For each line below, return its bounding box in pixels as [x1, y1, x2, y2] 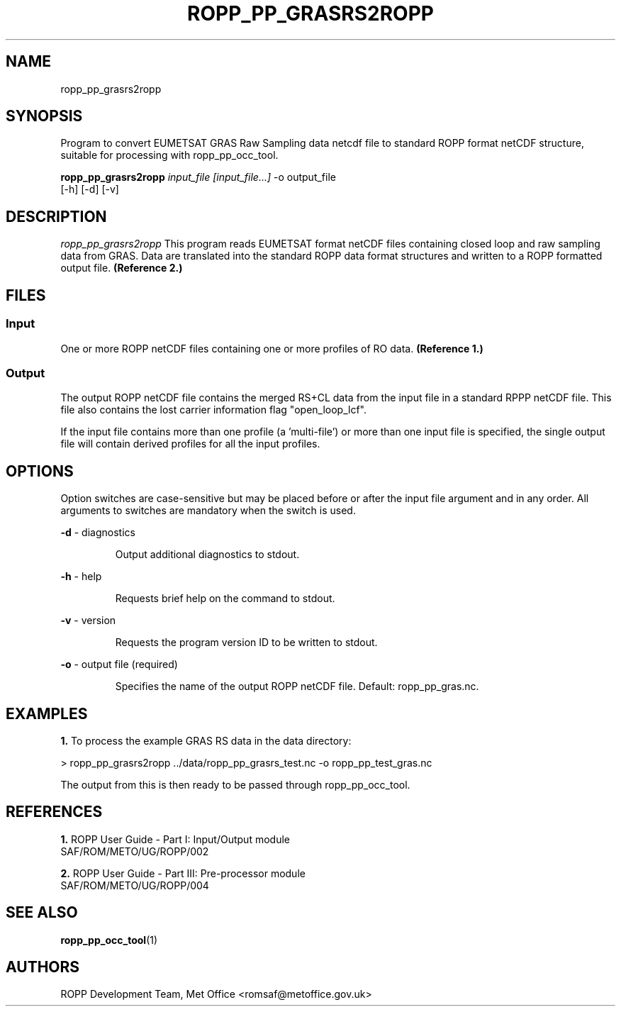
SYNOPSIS [6, 107, 83, 126]
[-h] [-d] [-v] [60, 183, 119, 196]
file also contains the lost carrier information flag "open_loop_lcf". [60, 404, 367, 416]
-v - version [60, 614, 116, 627]
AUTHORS [6, 958, 80, 977]
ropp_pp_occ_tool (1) [60, 933, 158, 946]
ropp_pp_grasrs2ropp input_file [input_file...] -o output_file [60, 171, 336, 184]
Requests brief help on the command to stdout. [115, 592, 335, 605]
